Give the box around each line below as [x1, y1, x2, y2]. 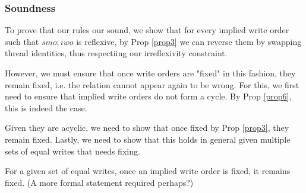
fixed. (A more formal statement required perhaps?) [5, 176, 194, 188]
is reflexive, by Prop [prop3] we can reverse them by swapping [76, 35, 302, 47]
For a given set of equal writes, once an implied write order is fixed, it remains [5, 165, 291, 177]
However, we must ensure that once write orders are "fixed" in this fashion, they [5, 67, 296, 79]
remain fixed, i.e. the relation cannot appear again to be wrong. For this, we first [5, 78, 299, 91]
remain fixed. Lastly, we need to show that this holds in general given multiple [5, 133, 291, 145]
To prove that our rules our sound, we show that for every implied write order [5, 24, 289, 36]
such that [5, 35, 39, 47]
